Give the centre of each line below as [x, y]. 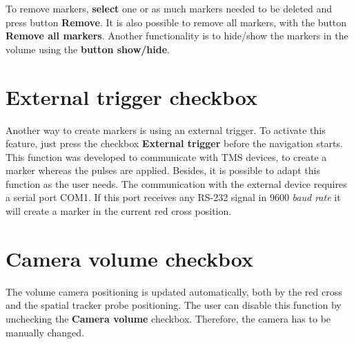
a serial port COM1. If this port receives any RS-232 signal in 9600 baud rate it [173, 197]
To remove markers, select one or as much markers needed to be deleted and [169, 8]
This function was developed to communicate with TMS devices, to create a [166, 156]
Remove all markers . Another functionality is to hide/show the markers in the [177, 36]
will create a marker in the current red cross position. [119, 211]
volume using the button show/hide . [88, 49]
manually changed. [45, 332]
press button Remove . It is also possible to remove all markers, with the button [176, 22]
